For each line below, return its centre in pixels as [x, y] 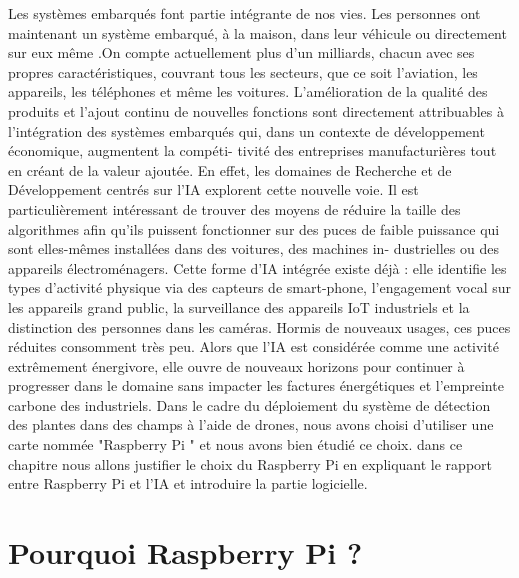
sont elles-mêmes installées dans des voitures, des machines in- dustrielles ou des [253, 248]
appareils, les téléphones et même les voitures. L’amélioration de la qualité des [248, 91]
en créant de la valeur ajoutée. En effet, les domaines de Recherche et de [230, 169]
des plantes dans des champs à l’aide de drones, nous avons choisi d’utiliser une [251, 424]
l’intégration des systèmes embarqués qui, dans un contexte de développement [246, 130]
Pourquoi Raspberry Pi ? [185, 552]
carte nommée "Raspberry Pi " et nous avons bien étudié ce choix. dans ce [235, 444]
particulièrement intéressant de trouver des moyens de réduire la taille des [234, 208]
